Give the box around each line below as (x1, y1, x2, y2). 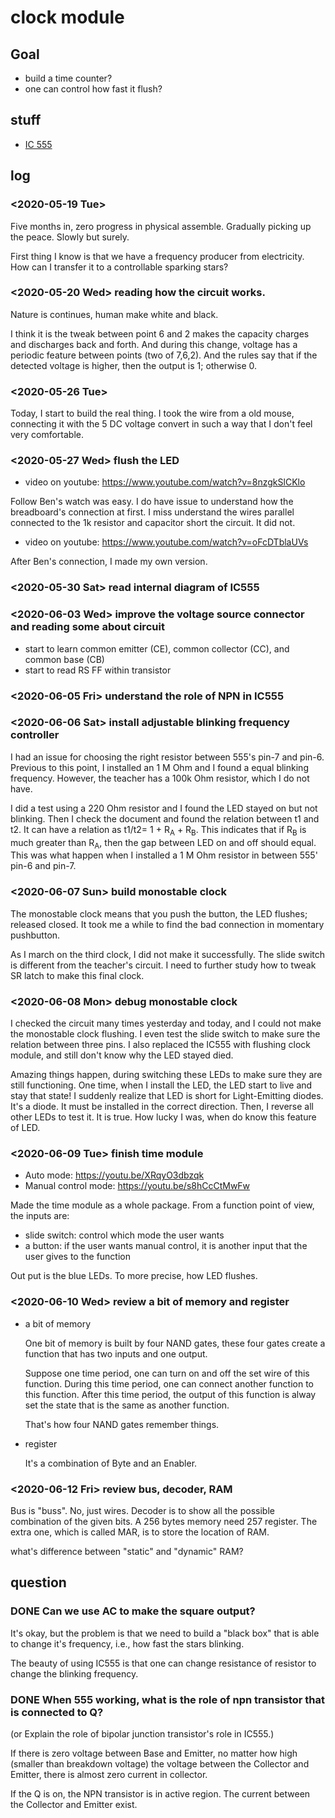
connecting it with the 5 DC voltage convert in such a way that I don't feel (10, 418, 313, 430)
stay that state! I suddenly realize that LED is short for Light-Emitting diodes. (10, 1090, 324, 1102)
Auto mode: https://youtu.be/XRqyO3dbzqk (24, 1169, 205, 1181)
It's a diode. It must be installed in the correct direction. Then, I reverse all (10, 1101, 314, 1113)
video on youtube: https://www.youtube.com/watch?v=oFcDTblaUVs (24, 536, 309, 548)
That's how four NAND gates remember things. (24, 1418, 220, 1430)
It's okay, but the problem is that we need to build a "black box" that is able (10, 1627, 320, 1639)
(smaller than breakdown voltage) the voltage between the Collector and (10, 1757, 310, 1770)
